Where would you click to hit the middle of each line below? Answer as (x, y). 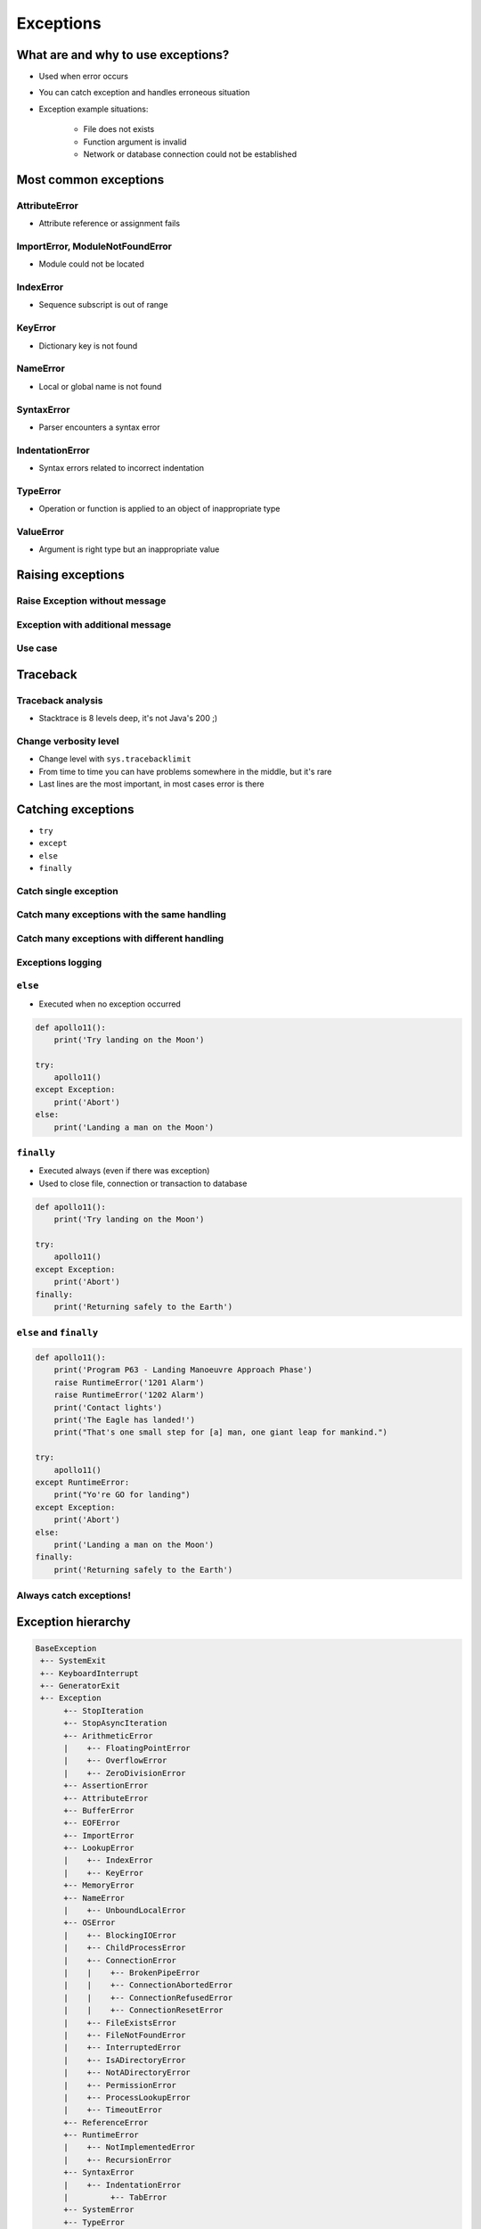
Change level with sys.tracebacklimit (115, 759)
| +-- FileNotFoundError (125, 2035)
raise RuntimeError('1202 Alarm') (129, 1395)
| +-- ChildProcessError (125, 1948)
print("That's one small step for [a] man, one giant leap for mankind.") (220, 1432)
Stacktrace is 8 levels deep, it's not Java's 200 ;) (128, 719)
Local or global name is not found (100, 386)
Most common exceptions (90, 180)
